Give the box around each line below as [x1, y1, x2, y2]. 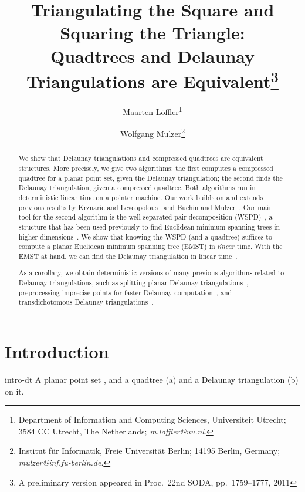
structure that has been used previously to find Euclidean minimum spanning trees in [18, 221, 280, 231]
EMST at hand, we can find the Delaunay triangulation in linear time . [18, 251, 238, 261]
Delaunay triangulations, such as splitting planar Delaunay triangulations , [18, 278, 249, 288]
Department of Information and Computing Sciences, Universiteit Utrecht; [18, 413, 286, 426]
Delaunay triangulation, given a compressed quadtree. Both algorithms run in [18, 183, 256, 193]
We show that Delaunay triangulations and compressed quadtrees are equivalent [18, 153, 263, 163]
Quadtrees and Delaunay [50, 43, 255, 68]
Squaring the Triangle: [60, 21, 245, 45]
